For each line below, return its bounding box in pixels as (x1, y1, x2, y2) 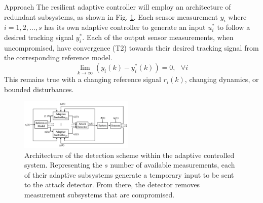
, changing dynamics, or (184, 74, 259, 85)
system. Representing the (24, 159, 102, 170)
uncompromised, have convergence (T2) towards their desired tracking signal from (4, 42, 259, 53)
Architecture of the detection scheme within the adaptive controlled (24, 149, 235, 160)
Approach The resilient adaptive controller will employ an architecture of (4, 2, 231, 12)
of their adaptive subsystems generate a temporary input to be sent (24, 169, 234, 180)
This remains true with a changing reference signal (4, 74, 161, 85)
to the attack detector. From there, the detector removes (24, 179, 200, 190)
